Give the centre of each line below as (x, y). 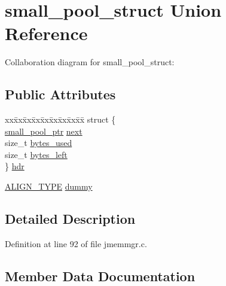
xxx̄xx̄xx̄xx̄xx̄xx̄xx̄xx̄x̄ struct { (60, 119)
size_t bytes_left (36, 154)
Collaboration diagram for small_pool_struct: (90, 62)
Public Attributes (60, 94)
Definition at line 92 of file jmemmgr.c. (76, 243)
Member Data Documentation (100, 276)
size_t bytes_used (39, 143)
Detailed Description (70, 219)
